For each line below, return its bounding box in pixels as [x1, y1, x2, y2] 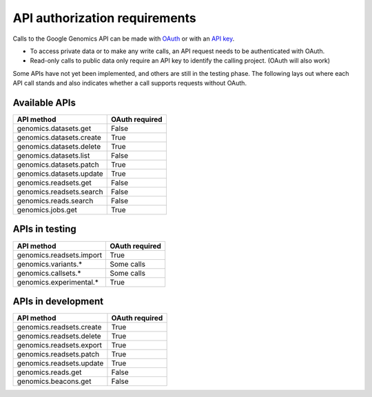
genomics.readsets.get [17, 178, 92, 187]
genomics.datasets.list [17, 151, 90, 161]
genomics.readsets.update [17, 358, 104, 368]
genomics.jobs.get [17, 205, 77, 215]
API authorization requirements [12, 10, 196, 26]
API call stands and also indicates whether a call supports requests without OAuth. [12, 79, 247, 88]
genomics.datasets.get [17, 124, 92, 134]
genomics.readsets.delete [17, 332, 101, 341]
